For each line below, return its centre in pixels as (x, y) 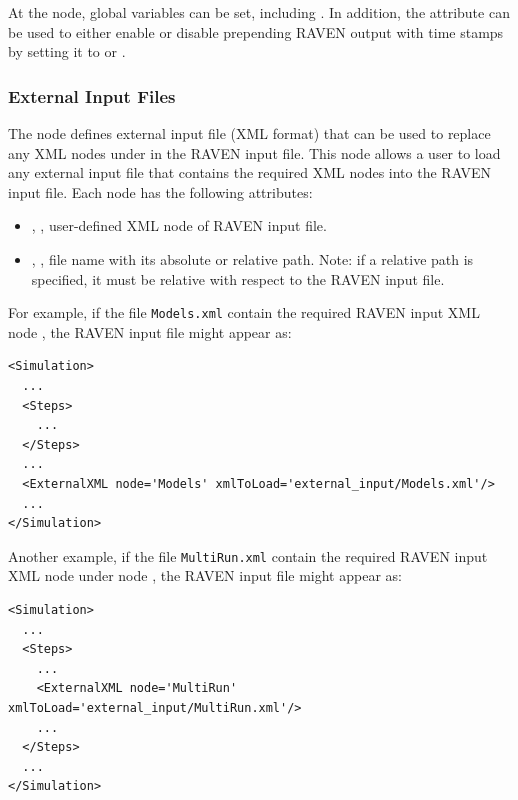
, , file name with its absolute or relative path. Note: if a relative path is (252, 258)
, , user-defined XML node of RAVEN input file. (179, 225)
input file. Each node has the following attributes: (160, 191)
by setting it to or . (67, 51)
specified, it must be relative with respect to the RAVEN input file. (238, 278)
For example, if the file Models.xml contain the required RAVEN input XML (244, 312)
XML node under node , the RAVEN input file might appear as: (205, 575)
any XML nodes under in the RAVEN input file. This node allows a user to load (254, 152)
